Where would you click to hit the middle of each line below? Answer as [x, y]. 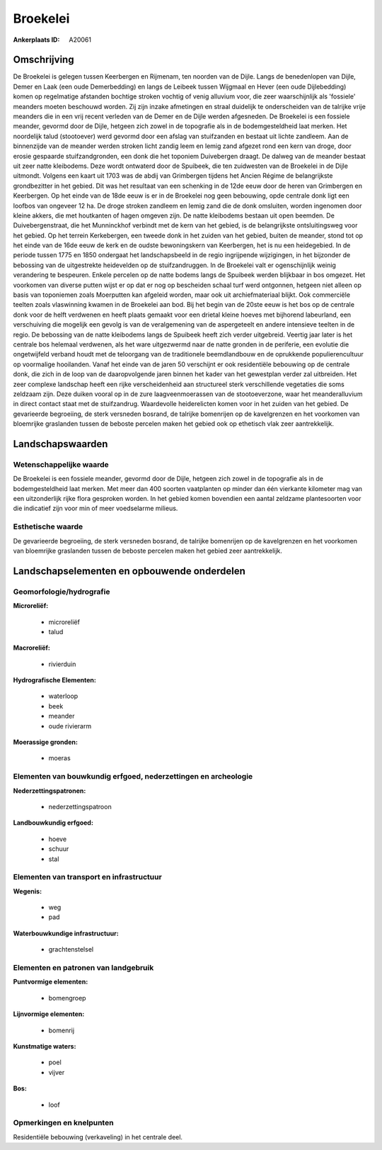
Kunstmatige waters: [45, 1046]
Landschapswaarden [60, 444]
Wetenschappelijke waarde [61, 464]
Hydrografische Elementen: [55, 680]
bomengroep [67, 998]
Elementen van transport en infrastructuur [87, 877]
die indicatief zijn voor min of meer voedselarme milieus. [95, 508]
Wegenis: [28, 891]
